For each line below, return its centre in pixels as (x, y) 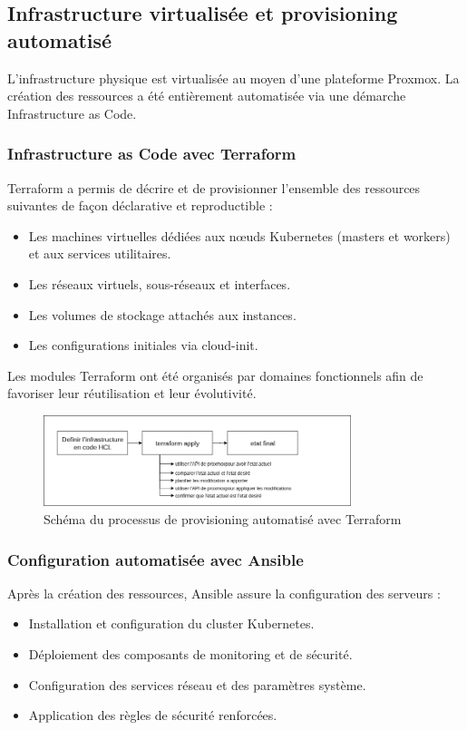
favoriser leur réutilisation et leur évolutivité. (132, 393)
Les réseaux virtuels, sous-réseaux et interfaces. (160, 283)
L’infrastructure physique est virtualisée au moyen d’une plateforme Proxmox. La (233, 78)
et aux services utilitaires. (100, 253)
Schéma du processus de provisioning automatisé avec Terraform (223, 519)
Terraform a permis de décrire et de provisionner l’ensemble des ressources (214, 187)
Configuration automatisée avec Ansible (156, 559)
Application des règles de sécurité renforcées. (153, 715)
